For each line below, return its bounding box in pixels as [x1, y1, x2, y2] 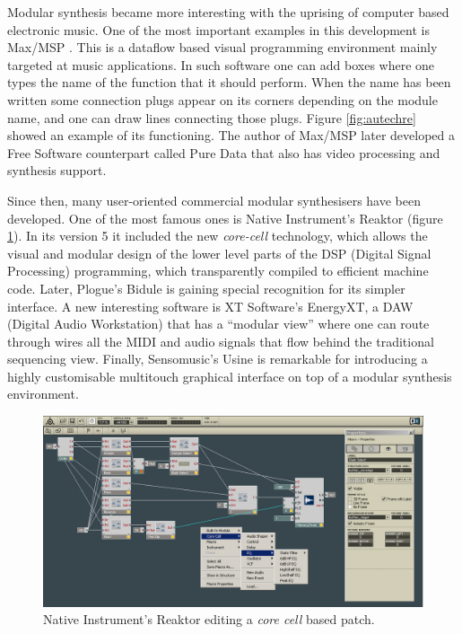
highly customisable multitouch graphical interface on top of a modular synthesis [7, 366, 452, 385]
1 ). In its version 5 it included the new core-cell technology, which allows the [7, 226, 428, 245]
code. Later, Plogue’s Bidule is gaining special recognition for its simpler [7, 278, 405, 297]
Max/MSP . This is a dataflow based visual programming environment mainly [7, 38, 438, 57]
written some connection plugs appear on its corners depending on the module [7, 90, 438, 109]
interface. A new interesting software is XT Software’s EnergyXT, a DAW [7, 296, 414, 315]
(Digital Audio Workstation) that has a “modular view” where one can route [7, 314, 430, 333]
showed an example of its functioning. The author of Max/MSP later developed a [7, 126, 456, 145]
